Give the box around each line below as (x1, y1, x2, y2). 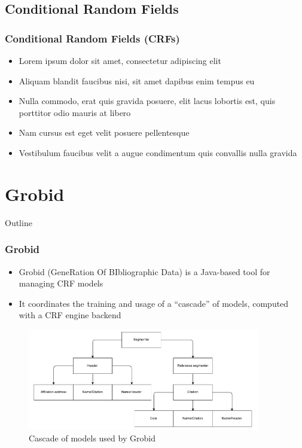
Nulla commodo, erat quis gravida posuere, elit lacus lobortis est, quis (19, 95, 276, 107)
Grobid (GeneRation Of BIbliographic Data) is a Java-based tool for (19, 265, 270, 278)
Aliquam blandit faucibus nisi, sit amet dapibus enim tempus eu (19, 74, 255, 87)
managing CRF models (19, 277, 103, 289)
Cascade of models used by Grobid (29, 432, 155, 444)
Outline (5, 216, 32, 228)
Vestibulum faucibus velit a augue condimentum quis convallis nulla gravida (19, 146, 297, 159)
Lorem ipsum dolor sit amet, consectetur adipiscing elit (19, 54, 221, 66)
